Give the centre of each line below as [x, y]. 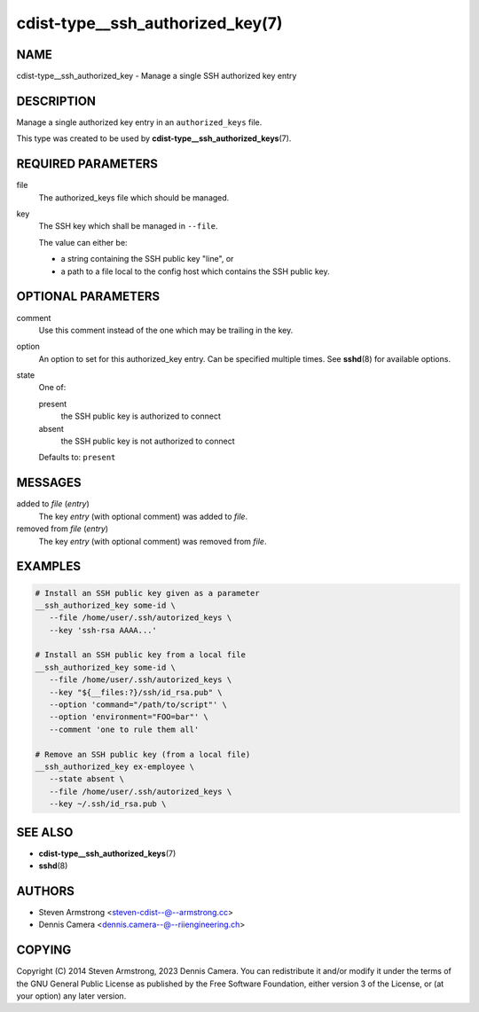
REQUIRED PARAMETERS [87, 164]
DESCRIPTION [56, 101]
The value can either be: [83, 242]
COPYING [44, 950]
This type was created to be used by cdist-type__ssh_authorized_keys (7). [154, 138]
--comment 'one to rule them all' [124, 729]
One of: [52, 388]
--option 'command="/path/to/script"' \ [138, 705]
